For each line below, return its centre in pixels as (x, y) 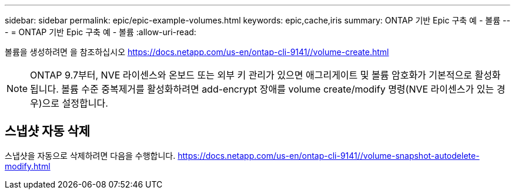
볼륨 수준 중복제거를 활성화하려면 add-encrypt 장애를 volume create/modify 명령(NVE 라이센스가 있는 (278, 89)
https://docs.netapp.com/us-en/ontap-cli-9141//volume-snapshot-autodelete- (329, 155)
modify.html (28, 166)
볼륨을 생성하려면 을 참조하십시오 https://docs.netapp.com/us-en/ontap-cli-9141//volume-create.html (197, 52)
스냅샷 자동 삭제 (48, 131)
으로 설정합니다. (75, 103)
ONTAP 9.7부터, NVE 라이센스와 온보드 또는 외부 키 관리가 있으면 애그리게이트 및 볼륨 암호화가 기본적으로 (251, 75)
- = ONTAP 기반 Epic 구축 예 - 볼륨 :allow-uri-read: (101, 32)
